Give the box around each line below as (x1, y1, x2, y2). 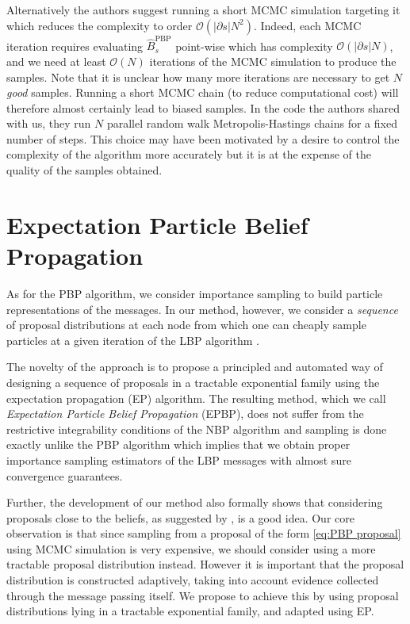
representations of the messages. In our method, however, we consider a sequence (6, 301, 398, 317)
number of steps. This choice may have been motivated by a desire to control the (6, 130, 400, 147)
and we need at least (6, 52, 106, 69)
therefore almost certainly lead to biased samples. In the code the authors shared (6, 99, 400, 116)
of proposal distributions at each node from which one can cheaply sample (6, 316, 366, 333)
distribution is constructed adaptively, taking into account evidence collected (6, 572, 379, 588)
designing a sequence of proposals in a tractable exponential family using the (6, 373, 380, 390)
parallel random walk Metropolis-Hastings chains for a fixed (106, 115, 397, 132)
